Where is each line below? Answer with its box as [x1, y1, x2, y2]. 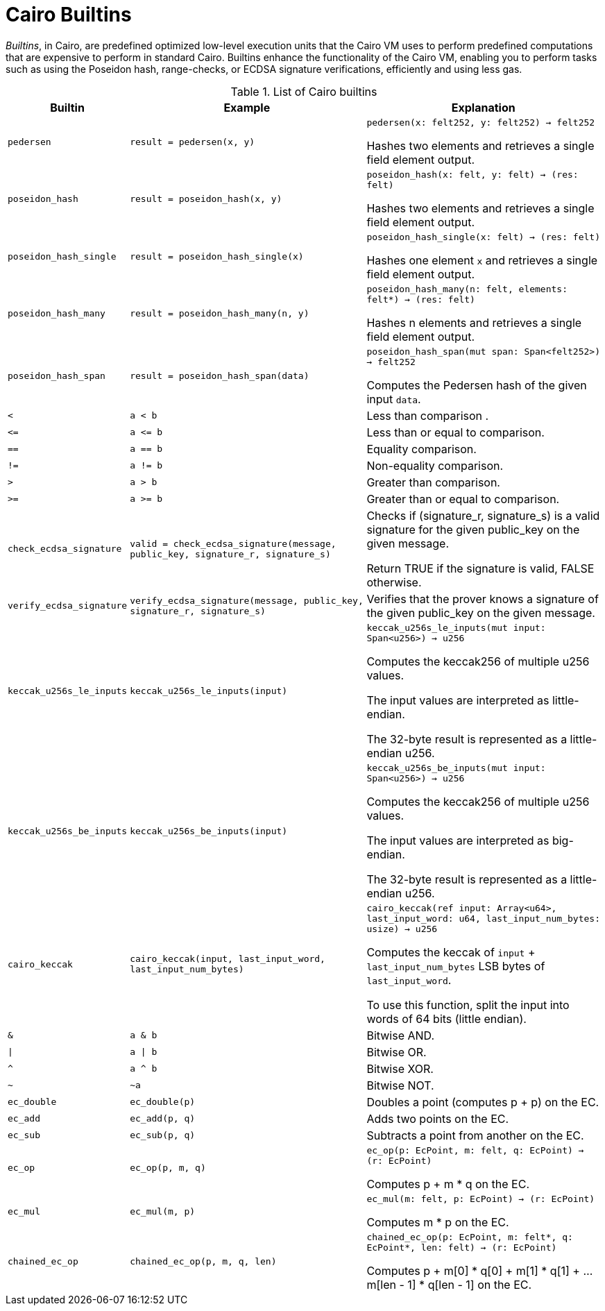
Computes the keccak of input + [366, 945, 536, 959]
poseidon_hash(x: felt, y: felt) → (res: [366, 169, 579, 180]
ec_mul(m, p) [130, 1206, 196, 1217]
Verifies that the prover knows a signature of [366, 591, 599, 606]
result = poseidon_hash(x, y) [130, 194, 282, 205]
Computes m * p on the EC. [366, 1215, 509, 1229]
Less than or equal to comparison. [366, 425, 545, 439]
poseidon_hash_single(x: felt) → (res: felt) [366, 231, 600, 242]
